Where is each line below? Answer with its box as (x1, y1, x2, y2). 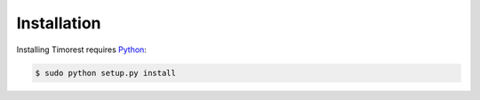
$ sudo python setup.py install (35, 67, 177, 78)
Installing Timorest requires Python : (16, 44, 147, 55)
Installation (16, 13, 101, 33)
